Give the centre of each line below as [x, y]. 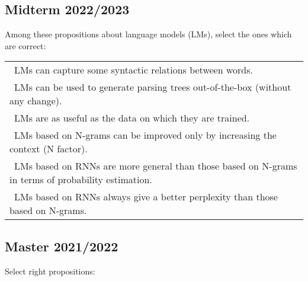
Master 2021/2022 [62, 246]
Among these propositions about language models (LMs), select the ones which [148, 34]
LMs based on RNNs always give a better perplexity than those [146, 197]
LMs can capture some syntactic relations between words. [134, 70]
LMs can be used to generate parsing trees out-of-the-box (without [153, 87]
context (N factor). [49, 149]
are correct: [25, 45]
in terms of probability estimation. [81, 180]
